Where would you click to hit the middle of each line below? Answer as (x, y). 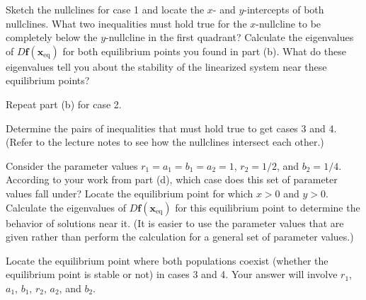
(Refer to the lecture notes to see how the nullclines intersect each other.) (165, 142)
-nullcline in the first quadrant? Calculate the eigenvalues (230, 37)
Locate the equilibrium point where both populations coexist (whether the (167, 260)
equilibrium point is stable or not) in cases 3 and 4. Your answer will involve (172, 274)
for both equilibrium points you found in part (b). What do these (204, 51)
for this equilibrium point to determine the (268, 207)
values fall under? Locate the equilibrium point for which (130, 193)
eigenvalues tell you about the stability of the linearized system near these (166, 66)
